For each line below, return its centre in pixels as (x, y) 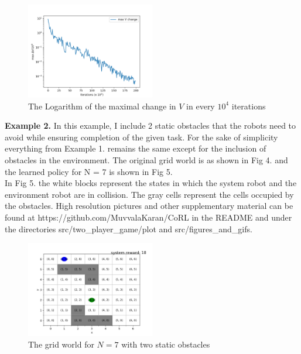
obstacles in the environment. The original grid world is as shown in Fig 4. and (146, 159)
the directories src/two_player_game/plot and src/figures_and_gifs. (129, 228)
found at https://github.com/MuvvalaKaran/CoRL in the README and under (148, 217)
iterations (249, 106)
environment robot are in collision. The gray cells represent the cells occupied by (149, 194)
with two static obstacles (166, 344)
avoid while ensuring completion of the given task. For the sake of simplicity (141, 137)
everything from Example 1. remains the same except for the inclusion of (136, 148)
